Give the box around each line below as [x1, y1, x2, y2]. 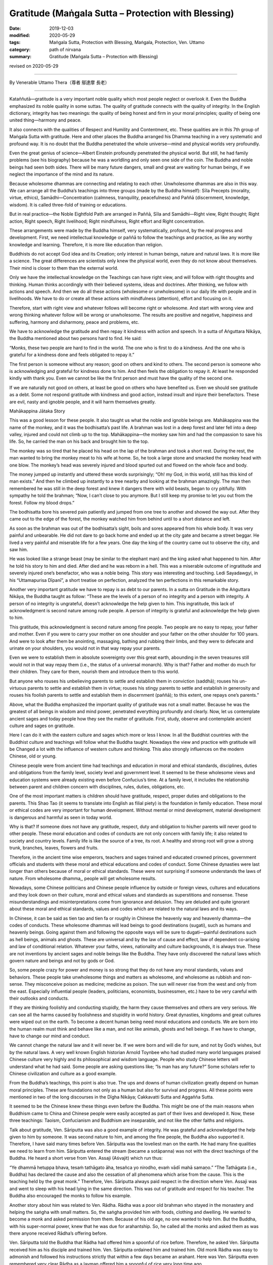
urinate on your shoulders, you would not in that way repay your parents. [9, 645, 161, 651]
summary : [9, 54, 32, 60]
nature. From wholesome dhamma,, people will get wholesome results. [9, 875, 157, 881]
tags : [9, 39, 21, 46]
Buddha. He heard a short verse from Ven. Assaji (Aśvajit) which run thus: [9, 1155, 163, 1161]
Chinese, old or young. [9, 753, 57, 759]
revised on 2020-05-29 [9, 63, 59, 69]
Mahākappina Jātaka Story [9, 408, 65, 414]
